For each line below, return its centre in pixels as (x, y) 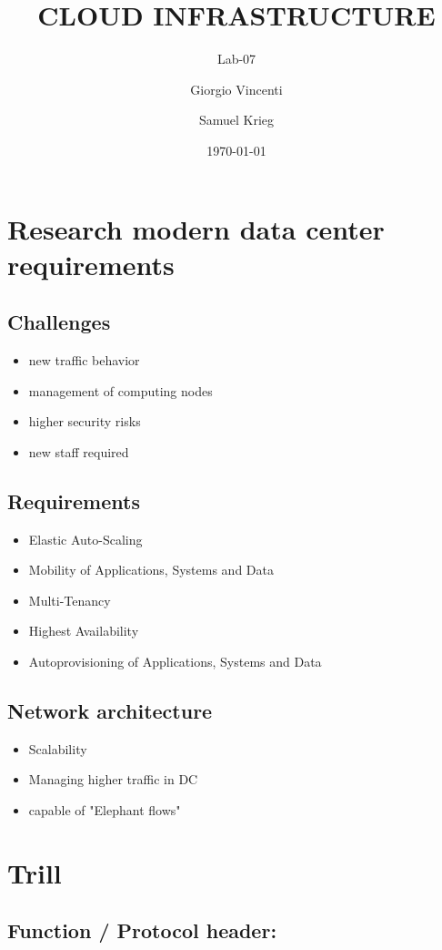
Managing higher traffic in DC (113, 779)
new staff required (79, 451)
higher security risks (85, 421)
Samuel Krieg (236, 120)
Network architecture (110, 711)
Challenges (59, 322)
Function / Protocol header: (142, 930)
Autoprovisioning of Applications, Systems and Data (175, 662)
